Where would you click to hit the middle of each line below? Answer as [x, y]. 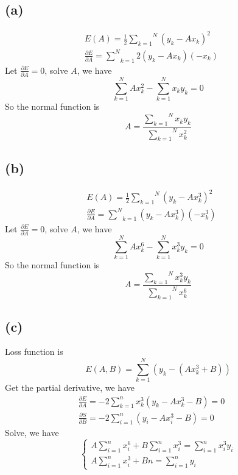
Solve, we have [32, 432]
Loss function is [34, 352]
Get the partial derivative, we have [70, 387]
